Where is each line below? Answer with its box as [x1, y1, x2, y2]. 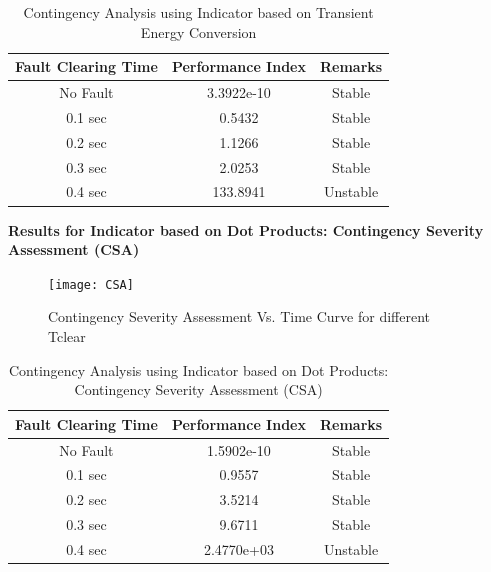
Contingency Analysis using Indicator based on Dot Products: [8, 359, 389, 380]
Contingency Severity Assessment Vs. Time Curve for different [48, 306, 430, 327]
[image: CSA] [48, 277, 134, 292]
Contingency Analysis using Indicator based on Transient [23, 2, 374, 22]
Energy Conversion [140, 21, 257, 42]
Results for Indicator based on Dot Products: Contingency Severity [8, 219, 484, 240]
